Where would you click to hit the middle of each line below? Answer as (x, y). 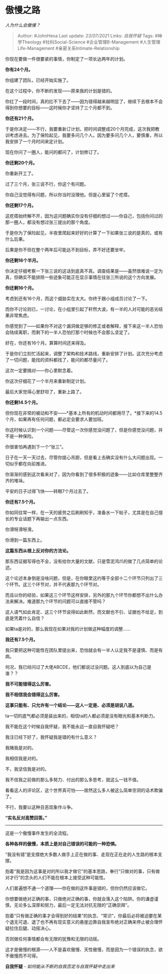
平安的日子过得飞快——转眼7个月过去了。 (48, 491)
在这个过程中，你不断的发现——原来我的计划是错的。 (60, 91)
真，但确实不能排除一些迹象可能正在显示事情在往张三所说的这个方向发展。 (82, 277)
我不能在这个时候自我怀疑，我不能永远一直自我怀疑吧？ (62, 726)
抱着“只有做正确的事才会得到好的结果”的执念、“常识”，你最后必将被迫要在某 (83, 915)
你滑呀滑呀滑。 (20, 529)
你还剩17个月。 (21, 205)
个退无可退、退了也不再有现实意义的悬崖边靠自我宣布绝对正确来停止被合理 (82, 922)
